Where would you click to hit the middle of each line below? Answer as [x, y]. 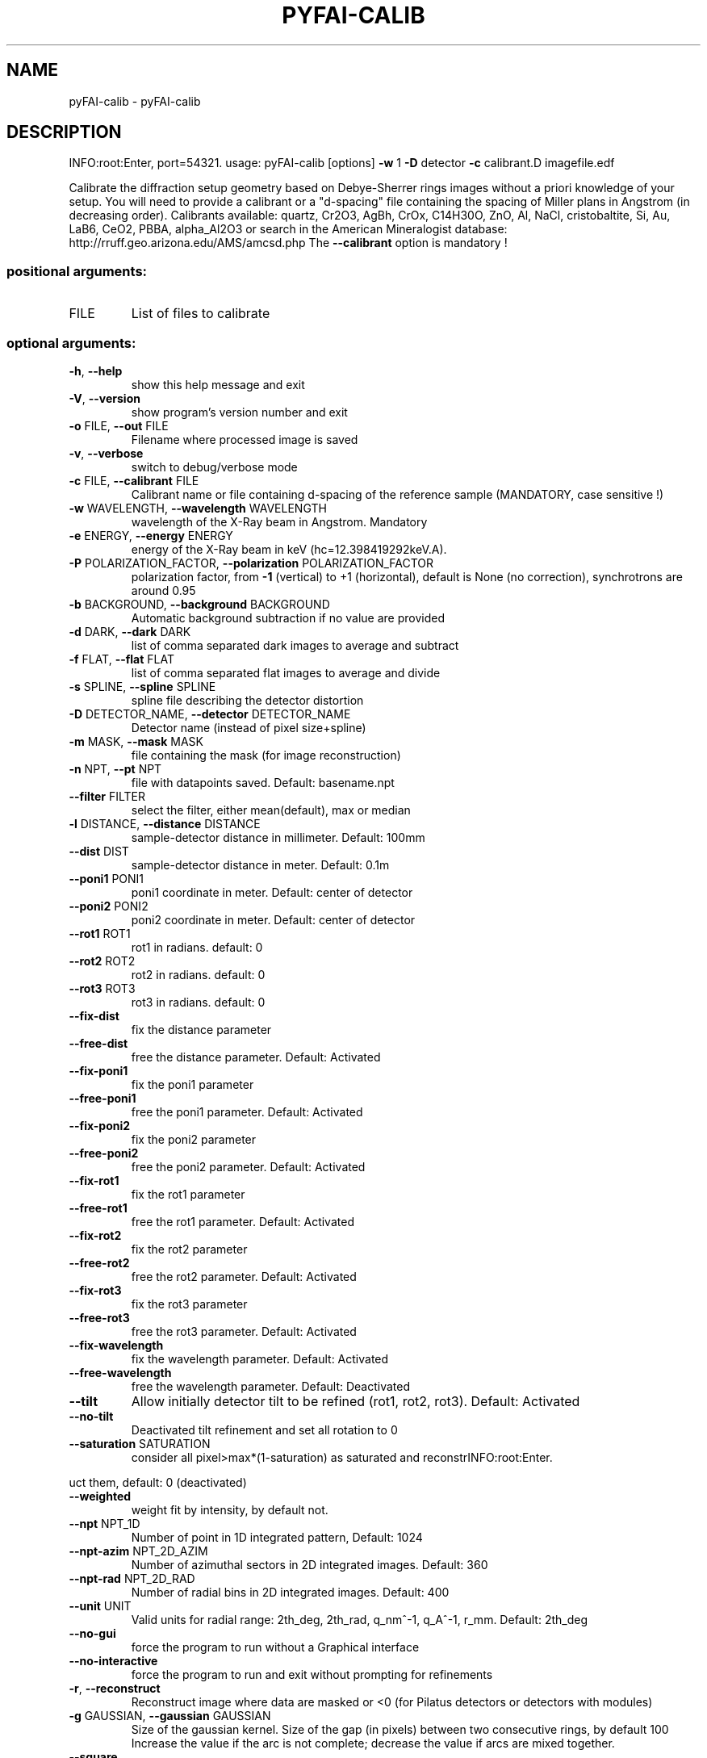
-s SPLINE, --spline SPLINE [142, 686]
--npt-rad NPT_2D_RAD [132, 1578]
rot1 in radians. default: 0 [197, 947]
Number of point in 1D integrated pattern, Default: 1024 [277, 1537]
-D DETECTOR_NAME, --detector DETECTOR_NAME [210, 714]
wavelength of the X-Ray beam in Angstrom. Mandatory [279, 521]
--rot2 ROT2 [102, 961]
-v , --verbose [106, 453]
